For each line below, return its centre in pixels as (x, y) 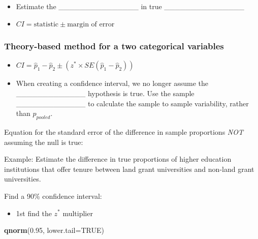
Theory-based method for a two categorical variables (114, 46)
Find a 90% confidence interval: (53, 196)
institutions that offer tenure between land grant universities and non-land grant (129, 169)
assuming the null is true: (44, 142)
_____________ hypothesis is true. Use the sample (105, 93)
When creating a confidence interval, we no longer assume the (112, 83)
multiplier (78, 213)
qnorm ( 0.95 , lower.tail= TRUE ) (54, 230)
